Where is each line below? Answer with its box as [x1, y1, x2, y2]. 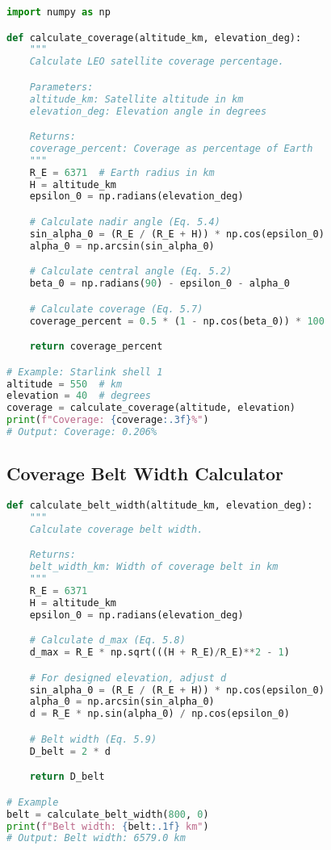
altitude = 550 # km [6, 378, 123, 390]
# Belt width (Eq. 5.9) [29, 733, 157, 745]
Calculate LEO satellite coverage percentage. [29, 56, 284, 68]
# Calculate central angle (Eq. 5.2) [29, 266, 233, 278]
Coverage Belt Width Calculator [6, 461, 284, 486]
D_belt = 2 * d [29, 745, 111, 757]
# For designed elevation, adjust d [29, 672, 227, 684]
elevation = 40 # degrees [6, 390, 152, 402]
